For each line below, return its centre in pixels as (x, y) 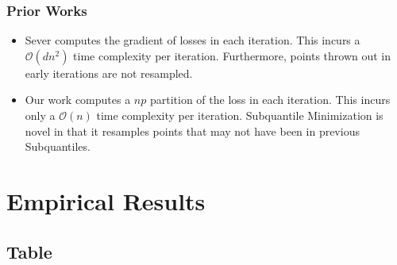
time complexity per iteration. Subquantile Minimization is (240, 115)
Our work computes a (78, 100)
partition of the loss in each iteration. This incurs (270, 100)
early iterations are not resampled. (109, 73)
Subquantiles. (58, 146)
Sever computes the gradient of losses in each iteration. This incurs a (193, 40)
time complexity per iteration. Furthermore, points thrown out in (232, 55)
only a (40, 115)
